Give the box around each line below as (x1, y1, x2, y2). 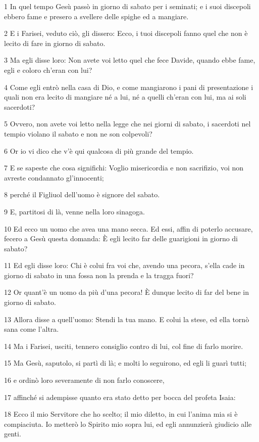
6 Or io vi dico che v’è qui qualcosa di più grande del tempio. (4, 145, 194, 156)
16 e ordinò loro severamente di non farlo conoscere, (4, 375, 165, 385)
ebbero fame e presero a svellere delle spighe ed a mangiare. (4, 11, 189, 21)
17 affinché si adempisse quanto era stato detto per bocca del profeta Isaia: (4, 391, 236, 402)
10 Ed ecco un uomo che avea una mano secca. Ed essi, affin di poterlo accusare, (4, 223, 253, 234)
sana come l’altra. (4, 324, 59, 334)
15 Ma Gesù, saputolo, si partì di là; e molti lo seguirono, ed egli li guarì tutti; (4, 358, 247, 368)
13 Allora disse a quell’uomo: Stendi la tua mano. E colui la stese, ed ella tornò (4, 314, 249, 324)
